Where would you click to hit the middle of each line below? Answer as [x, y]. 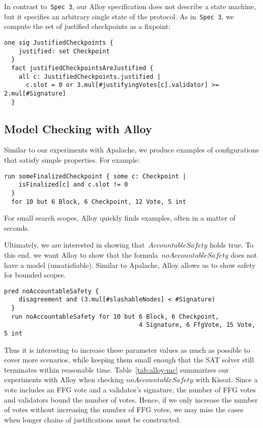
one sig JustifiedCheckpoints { [59, 42]
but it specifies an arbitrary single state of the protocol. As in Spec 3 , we [119, 16]
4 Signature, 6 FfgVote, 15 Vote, [197, 325]
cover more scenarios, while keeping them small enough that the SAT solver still [129, 360]
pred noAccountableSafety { [52, 291]
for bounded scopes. [35, 275]
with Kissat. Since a [227, 379]
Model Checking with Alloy [78, 128]
